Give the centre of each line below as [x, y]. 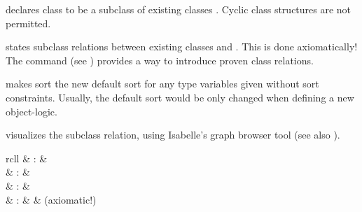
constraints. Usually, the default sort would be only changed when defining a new [180, 97]
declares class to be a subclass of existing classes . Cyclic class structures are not [179, 9]
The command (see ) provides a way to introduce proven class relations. [160, 60]
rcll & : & [27, 158]
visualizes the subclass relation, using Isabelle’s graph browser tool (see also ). [173, 135]
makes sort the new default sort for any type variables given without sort [162, 84]
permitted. [28, 23]
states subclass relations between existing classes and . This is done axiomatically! [182, 47]
